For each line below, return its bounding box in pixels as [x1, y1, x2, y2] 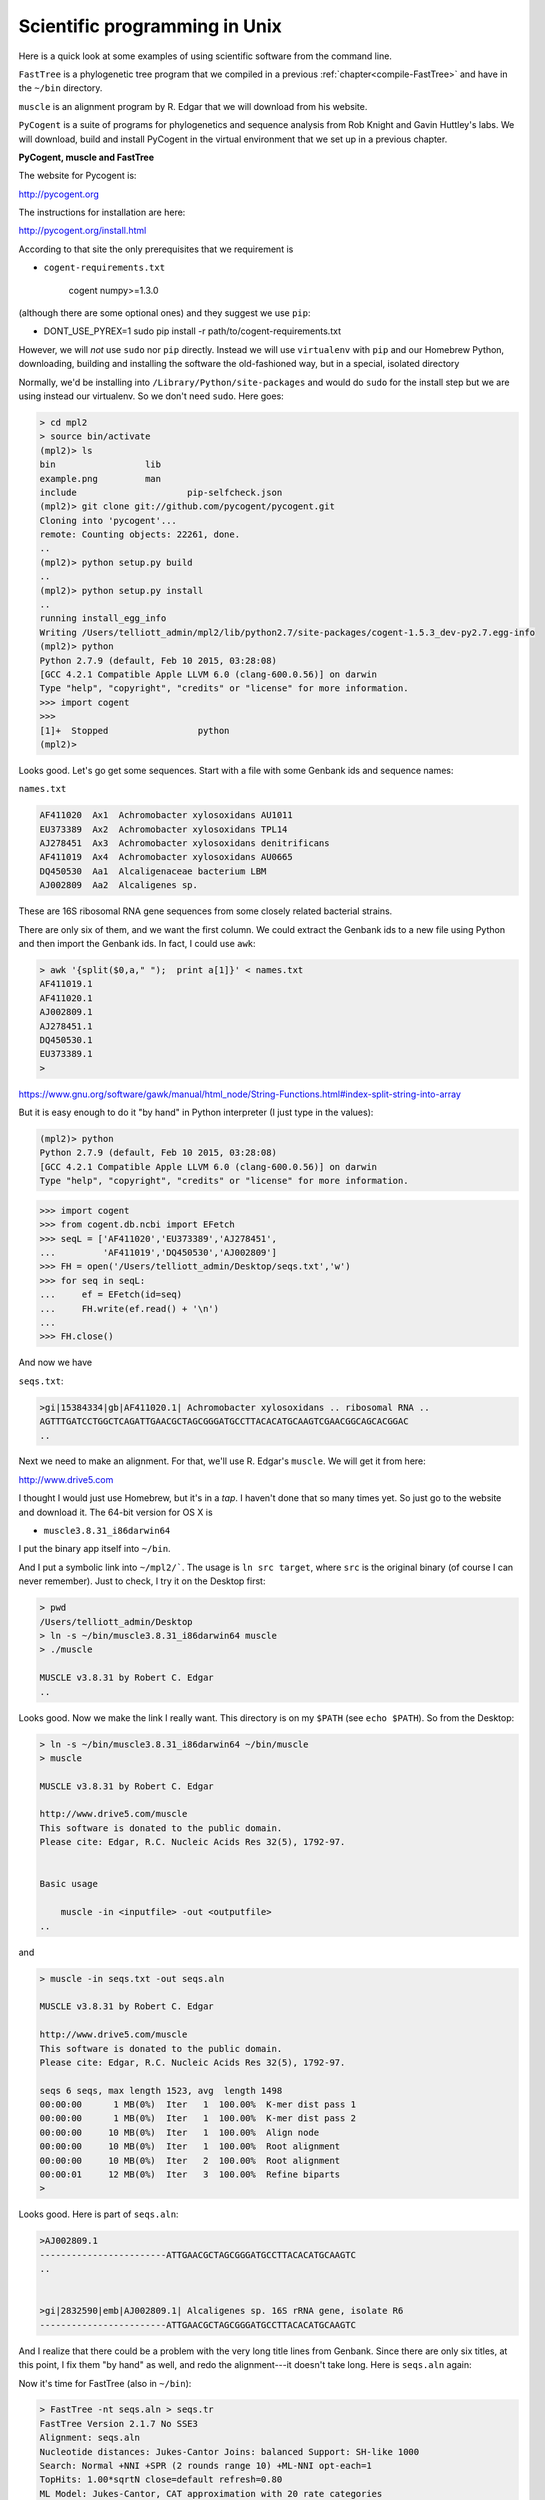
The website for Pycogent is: [18, 170, 137, 182]
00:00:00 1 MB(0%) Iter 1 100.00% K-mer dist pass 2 [39, 2113, 357, 2124]
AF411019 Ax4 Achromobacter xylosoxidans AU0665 [39, 851, 294, 863]
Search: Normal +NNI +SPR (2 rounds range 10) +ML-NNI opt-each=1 [39, 2460, 372, 2472]
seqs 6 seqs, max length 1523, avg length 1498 [39, 2085, 283, 2096]
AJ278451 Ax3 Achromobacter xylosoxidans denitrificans [39, 838, 330, 849]
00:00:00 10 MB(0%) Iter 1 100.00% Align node [39, 2126, 320, 2138]
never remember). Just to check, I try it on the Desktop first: [18, 1575, 266, 1587]
